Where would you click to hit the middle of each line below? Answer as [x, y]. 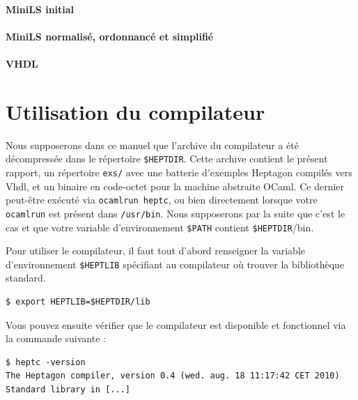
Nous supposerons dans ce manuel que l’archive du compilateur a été [152, 145]
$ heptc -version [46, 362]
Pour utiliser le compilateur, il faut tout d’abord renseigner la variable [156, 251]
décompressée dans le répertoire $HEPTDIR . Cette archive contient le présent [167, 159]
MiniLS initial [40, 9]
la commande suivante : [56, 338]
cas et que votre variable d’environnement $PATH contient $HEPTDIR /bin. [160, 227]
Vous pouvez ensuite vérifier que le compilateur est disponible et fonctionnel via [176, 324]
